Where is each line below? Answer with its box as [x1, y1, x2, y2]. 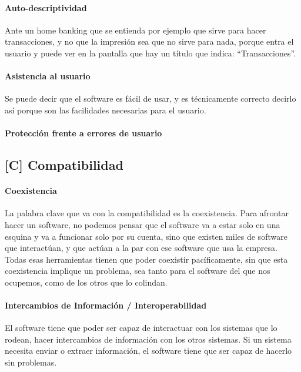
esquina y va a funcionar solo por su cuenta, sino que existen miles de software [5, 230, 287, 242]
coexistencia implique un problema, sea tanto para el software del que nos [5, 264, 270, 277]
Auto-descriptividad [5, 1, 87, 14]
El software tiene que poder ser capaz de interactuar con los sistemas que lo [5, 321, 277, 334]
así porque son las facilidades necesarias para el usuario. [5, 103, 206, 116]
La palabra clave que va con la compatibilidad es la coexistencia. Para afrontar [5, 207, 289, 219]
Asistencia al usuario [5, 70, 91, 82]
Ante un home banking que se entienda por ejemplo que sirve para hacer [5, 24, 266, 36]
